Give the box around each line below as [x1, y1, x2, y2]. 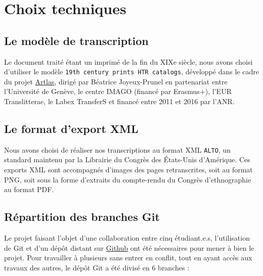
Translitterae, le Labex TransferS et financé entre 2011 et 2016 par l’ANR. [4, 96, 235, 107]
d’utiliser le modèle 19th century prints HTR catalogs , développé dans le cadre [4, 66, 259, 77]
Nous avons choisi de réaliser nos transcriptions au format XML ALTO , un [4, 144, 231, 155]
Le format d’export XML [4, 121, 139, 136]
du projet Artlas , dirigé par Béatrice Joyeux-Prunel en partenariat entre [4, 76, 228, 86]
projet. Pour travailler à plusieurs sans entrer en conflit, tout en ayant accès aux [4, 252, 252, 263]
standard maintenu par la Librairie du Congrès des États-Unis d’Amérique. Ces [4, 154, 250, 165]
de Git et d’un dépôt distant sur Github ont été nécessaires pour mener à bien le [4, 242, 254, 253]
